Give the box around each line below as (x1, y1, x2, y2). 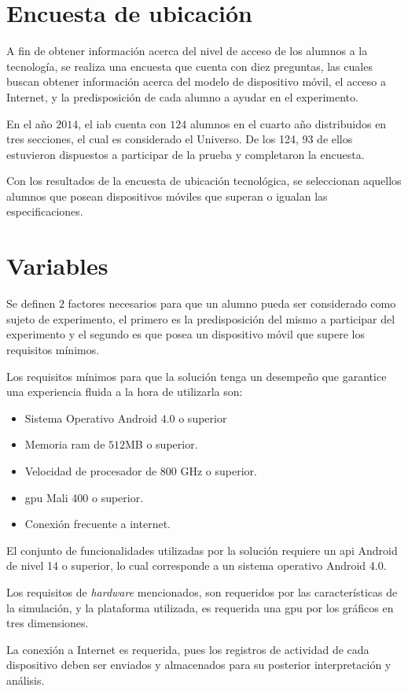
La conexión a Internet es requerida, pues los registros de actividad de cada (6, 641, 369, 657)
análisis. (6, 671, 45, 688)
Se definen (6, 295, 56, 312)
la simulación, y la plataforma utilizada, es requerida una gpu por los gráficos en (6, 599, 394, 615)
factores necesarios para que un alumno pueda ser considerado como (68, 295, 396, 312)
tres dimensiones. (6, 615, 89, 631)
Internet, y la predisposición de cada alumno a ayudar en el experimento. (6, 88, 358, 105)
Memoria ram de (24, 436, 105, 453)
